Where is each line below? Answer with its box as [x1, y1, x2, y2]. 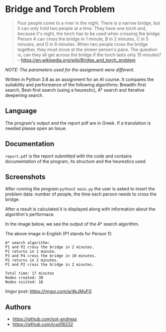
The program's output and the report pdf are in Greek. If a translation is [5, 120, 151, 126]
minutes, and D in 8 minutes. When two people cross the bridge [17, 41, 148, 47]
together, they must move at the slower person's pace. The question [17, 46, 158, 52]
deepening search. [5, 92, 44, 98]
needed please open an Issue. [5, 125, 67, 131]
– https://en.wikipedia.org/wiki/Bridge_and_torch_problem [17, 57, 136, 63]
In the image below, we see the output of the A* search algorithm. [5, 221, 140, 227]
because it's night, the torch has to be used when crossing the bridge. [17, 30, 162, 36]
